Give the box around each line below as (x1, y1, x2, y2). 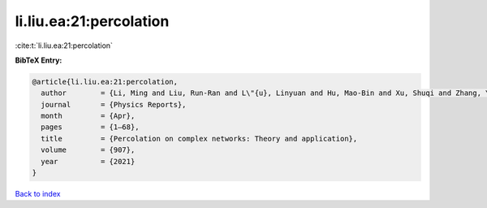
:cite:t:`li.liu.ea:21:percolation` (15, 41, 114, 50)
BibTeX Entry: (15, 55, 62, 65)
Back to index (15, 189, 61, 199)
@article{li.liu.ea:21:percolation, (32, 77, 179, 86)
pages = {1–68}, (41, 123, 140, 132)
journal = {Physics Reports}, (41, 100, 187, 109)
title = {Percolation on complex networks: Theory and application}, (41, 134, 358, 143)
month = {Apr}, (41, 111, 136, 121)
